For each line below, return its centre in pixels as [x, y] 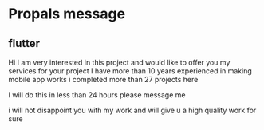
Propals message [67, 14]
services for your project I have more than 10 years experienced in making [130, 71]
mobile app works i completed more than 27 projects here [103, 79]
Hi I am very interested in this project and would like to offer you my [119, 62]
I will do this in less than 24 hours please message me [97, 95]
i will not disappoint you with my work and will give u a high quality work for [132, 110]
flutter [24, 43]
